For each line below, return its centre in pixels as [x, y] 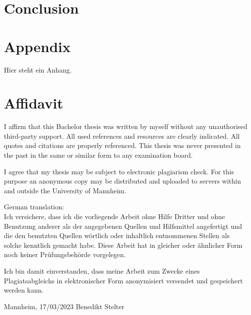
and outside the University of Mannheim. [65, 190]
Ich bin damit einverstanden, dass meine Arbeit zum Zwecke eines [102, 270]
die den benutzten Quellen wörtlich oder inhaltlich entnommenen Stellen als [117, 235]
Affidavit [34, 103]
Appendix [37, 46]
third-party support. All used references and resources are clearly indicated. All [122, 136]
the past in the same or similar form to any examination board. [98, 155]
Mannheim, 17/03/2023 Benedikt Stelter [64, 306]
